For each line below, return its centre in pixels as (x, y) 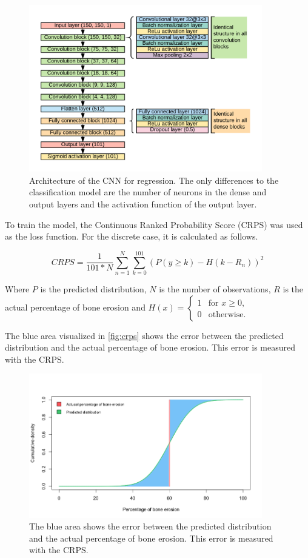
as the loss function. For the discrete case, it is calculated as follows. (132, 236)
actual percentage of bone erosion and (75, 307)
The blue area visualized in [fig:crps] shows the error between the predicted (144, 335)
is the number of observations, (215, 288)
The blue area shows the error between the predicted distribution (150, 526)
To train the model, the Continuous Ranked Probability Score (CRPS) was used (154, 224)
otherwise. (227, 314)
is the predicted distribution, (93, 288)
